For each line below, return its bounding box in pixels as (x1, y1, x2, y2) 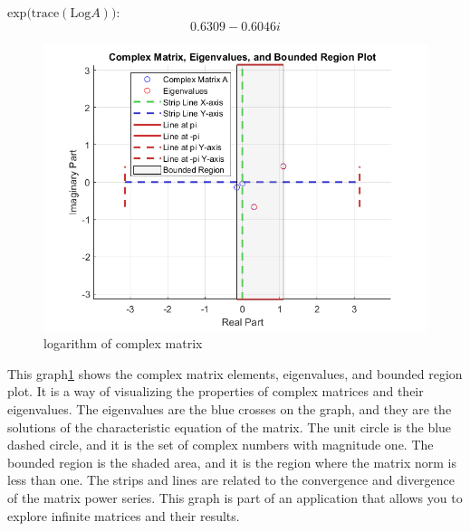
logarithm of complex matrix (43, 334, 203, 353)
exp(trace (7, 7, 60, 20)
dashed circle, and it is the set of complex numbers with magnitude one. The (7, 435, 434, 454)
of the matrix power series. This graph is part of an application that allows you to (7, 488, 463, 507)
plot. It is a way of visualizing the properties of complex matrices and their (7, 382, 424, 401)
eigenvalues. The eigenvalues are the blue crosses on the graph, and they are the (7, 399, 452, 418)
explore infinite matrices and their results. (7, 506, 240, 525)
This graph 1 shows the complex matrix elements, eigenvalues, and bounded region (7, 364, 463, 383)
